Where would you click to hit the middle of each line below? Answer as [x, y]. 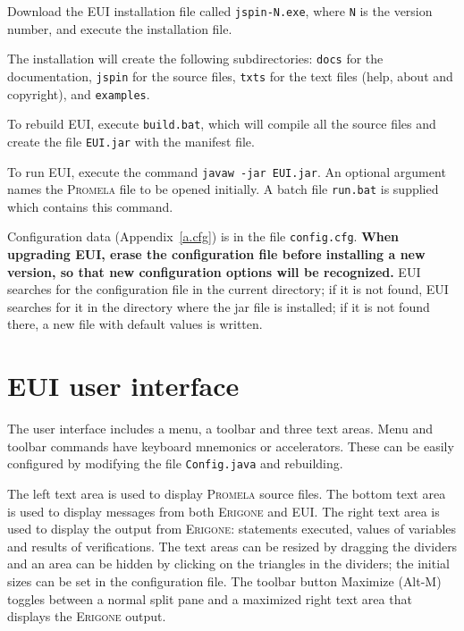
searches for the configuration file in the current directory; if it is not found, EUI [228, 289]
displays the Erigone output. [87, 616]
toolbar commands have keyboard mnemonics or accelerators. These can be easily [231, 446]
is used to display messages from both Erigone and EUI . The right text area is [224, 511]
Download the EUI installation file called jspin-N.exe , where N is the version [220, 11]
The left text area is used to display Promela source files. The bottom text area [227, 494]
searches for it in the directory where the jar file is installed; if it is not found [219, 306]
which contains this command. [90, 206]
